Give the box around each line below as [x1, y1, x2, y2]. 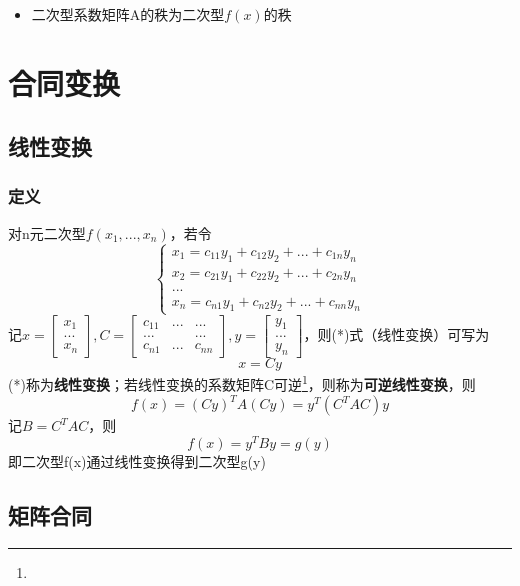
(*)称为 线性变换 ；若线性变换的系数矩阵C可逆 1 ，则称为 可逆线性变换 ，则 [8, 371, 476, 394]
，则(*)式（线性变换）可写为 [303, 323, 490, 344]
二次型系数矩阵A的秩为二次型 [31, 4, 225, 24]
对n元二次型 [8, 222, 86, 243]
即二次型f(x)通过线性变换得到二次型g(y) [8, 450, 266, 471]
